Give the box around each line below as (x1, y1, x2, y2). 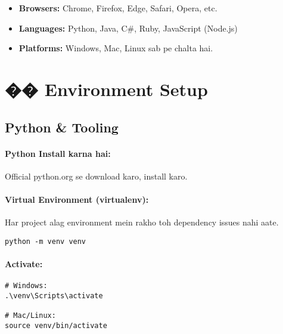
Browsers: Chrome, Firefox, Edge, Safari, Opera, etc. (18, 2, 217, 14)
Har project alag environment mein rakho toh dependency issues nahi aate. (5, 216, 279, 228)
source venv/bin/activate (5, 321, 107, 330)
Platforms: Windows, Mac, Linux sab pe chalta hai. (18, 42, 213, 54)
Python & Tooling (5, 117, 119, 136)
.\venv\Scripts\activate (5, 291, 103, 300)
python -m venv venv (5, 237, 86, 246)
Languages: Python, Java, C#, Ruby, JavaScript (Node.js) (18, 21, 238, 34)
